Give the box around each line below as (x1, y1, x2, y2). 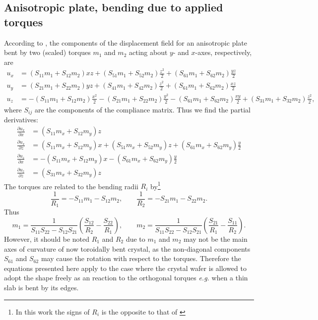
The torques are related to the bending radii (4, 181, 138, 191)
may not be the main (183, 233, 248, 244)
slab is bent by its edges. (4, 282, 79, 292)
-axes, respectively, (195, 47, 252, 57)
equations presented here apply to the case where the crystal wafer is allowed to (4, 263, 247, 273)
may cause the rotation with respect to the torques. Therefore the (41, 253, 241, 264)
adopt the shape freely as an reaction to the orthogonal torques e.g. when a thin (4, 272, 248, 283)
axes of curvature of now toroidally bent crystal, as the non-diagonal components (4, 243, 251, 254)
